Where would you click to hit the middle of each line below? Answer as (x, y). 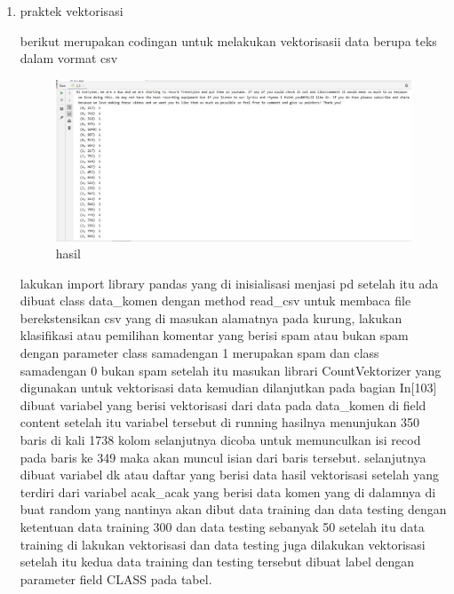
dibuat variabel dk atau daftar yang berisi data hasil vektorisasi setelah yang (229, 475)
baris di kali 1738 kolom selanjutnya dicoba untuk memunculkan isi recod (220, 440)
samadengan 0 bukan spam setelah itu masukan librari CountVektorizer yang (231, 370)
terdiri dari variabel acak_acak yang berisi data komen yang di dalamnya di (228, 491)
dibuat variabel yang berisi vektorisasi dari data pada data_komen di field (223, 404)
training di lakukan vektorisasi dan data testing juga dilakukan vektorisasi (223, 544)
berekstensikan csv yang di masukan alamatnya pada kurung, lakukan (211, 317)
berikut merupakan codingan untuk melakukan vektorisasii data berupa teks (228, 40)
